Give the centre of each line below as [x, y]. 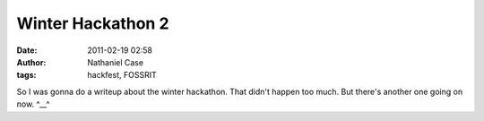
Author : [31, 62]
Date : [27, 50]
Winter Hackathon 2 [93, 23]
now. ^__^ [33, 104]
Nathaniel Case [115, 62]
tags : [26, 75]
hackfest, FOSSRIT [122, 75]
